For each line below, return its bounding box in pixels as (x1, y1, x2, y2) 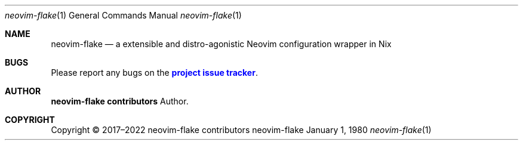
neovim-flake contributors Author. (51, 96, 189, 106)
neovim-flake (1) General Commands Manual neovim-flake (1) (5, 10, 242, 20)
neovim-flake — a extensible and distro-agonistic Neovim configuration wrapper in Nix (51, 39, 392, 49)
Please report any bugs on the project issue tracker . (51, 67, 258, 78)
